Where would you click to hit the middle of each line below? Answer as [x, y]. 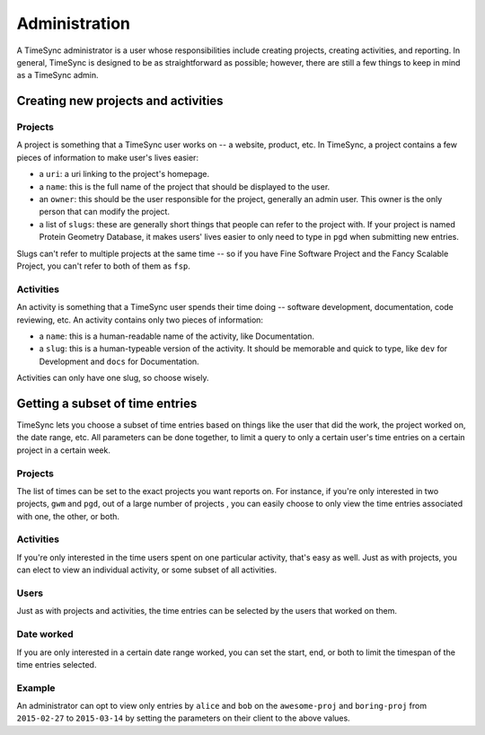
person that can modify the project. [105, 212]
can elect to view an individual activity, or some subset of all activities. [147, 570]
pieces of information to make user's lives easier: [108, 157]
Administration [73, 23]
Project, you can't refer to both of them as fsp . [103, 266]
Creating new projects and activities [120, 101]
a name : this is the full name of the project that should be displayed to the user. [185, 186]
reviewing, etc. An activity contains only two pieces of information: [140, 320]
